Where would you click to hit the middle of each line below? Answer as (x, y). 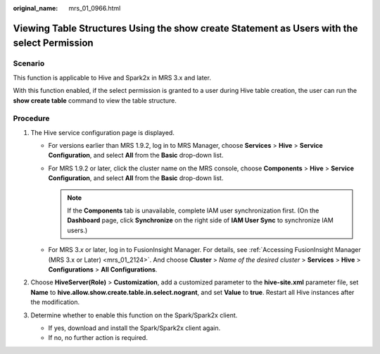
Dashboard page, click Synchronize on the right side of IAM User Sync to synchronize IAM (200, 220)
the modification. (55, 302)
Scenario (29, 63)
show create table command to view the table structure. (95, 100)
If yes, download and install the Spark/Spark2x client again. (134, 328)
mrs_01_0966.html (95, 8)
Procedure (31, 118)
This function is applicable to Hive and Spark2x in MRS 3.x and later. (112, 77)
